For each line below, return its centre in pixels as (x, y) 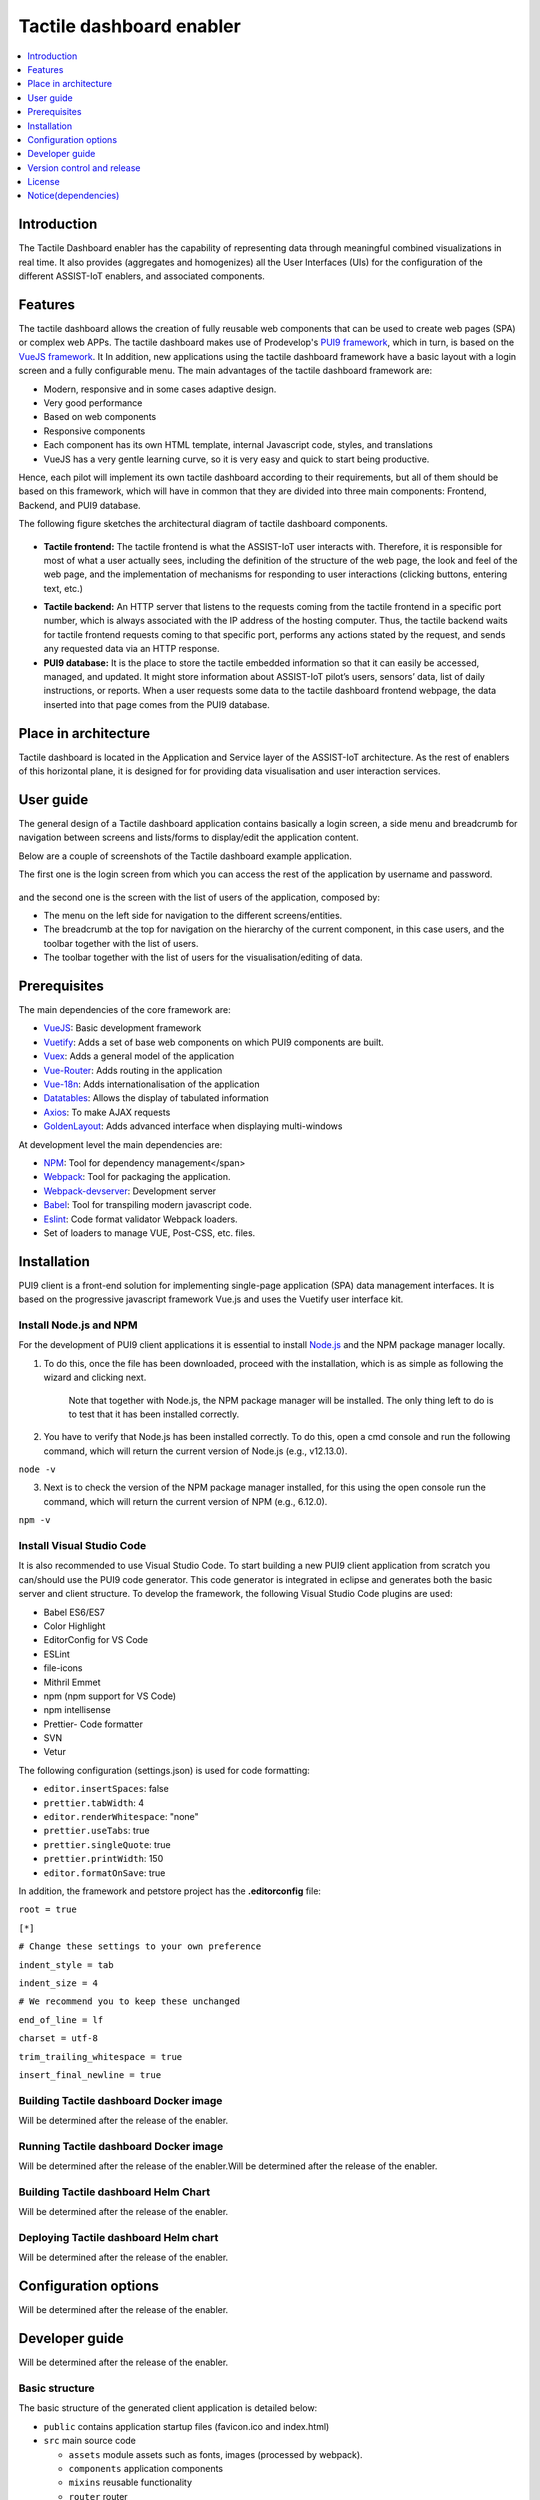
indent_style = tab (66, 1964)
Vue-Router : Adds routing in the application (133, 1070)
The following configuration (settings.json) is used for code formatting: (164, 1770)
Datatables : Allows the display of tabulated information (156, 1098)
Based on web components (100, 417)
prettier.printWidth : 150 (103, 1859)
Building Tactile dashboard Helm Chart (114, 2192)
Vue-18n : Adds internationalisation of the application (151, 1084)
